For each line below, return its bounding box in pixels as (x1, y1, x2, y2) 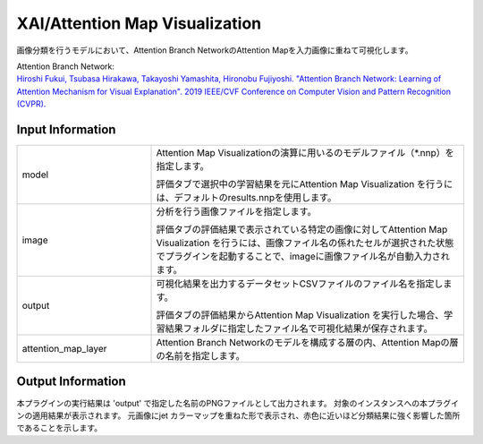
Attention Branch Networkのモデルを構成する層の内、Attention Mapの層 (156, 337, 459, 349)
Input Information (16, 122, 116, 137)
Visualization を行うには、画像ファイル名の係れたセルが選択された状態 (156, 237, 454, 250)
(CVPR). (16, 98, 47, 109)
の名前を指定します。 (156, 350, 245, 363)
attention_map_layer (21, 343, 107, 355)
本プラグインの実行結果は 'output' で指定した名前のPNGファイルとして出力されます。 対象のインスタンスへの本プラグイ (16, 397, 460, 408)
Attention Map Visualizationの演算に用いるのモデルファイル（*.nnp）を (156, 147, 455, 159)
